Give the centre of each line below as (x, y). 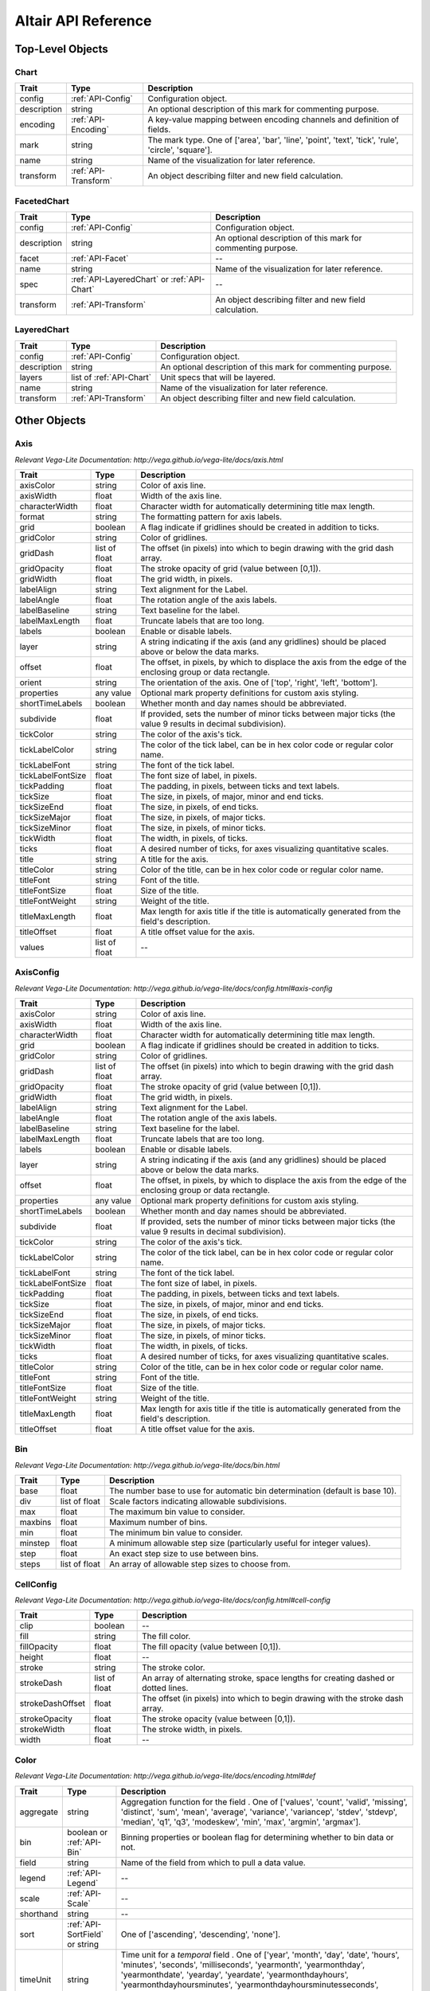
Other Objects (51, 421)
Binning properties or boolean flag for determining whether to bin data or (257, 1837)
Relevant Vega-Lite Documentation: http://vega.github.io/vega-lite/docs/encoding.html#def (165, 1776)
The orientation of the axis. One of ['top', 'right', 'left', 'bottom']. (259, 683)
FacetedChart (42, 201)
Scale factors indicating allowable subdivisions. (197, 1501)
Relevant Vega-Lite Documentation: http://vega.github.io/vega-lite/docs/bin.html (147, 1465)
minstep (35, 1543)
